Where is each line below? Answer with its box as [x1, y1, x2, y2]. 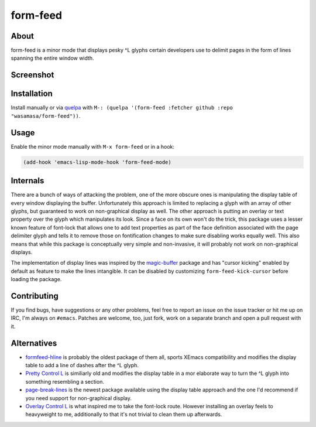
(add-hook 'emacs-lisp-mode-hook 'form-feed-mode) [23, 159, 172, 165]
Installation [11, 88, 53, 99]
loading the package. [11, 276, 62, 283]
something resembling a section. [25, 378, 105, 385]
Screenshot [11, 70, 54, 80]
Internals [11, 176, 44, 186]
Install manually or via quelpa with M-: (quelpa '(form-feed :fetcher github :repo [11, 104, 233, 111]
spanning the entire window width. [11, 54, 94, 62]
